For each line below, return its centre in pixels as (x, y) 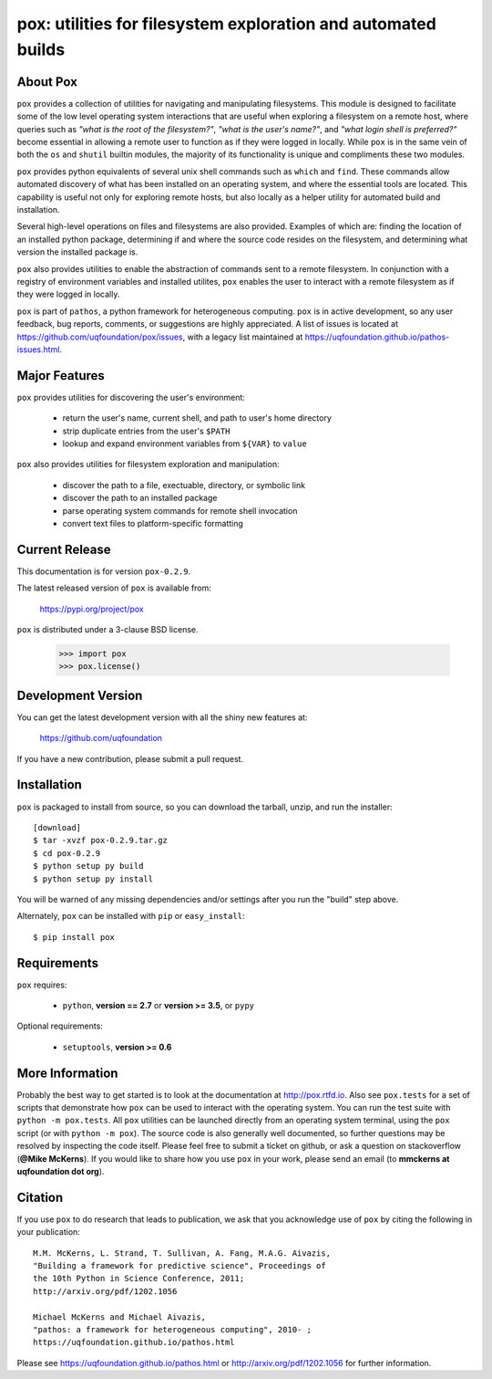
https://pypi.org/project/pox (92, 609)
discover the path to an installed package (140, 498)
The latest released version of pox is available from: (114, 588)
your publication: (49, 1232)
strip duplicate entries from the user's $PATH (146, 431)
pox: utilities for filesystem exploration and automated (226, 24)
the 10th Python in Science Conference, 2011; (139, 1279)
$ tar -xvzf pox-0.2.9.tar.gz (101, 841)
